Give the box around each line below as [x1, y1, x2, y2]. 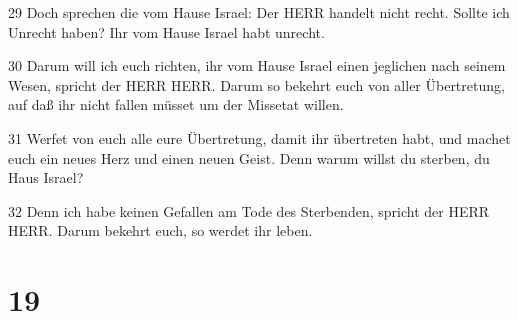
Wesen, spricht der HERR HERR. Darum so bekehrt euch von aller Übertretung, [8, 74, 505, 95]
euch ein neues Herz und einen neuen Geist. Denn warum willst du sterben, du [8, 147, 490, 168]
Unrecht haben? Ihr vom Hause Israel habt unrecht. [8, 21, 325, 42]
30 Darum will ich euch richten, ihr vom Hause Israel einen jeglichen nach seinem [8, 55, 506, 76]
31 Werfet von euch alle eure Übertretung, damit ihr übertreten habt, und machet [8, 127, 511, 148]
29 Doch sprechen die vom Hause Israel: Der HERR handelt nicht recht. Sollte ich [8, 2, 510, 22]
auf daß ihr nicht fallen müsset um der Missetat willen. [8, 94, 344, 115]
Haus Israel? [8, 167, 84, 188]
